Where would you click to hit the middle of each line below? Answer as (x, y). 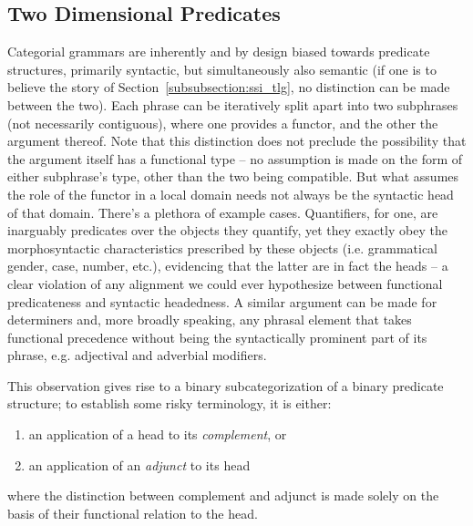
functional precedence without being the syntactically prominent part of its (217, 337)
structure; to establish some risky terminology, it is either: (170, 403)
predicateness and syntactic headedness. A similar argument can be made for (222, 301)
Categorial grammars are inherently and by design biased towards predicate (219, 52)
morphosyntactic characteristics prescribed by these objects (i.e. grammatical (222, 248)
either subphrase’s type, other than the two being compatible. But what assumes (233, 176)
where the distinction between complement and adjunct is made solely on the (223, 495)
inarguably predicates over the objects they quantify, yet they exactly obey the (227, 230)
